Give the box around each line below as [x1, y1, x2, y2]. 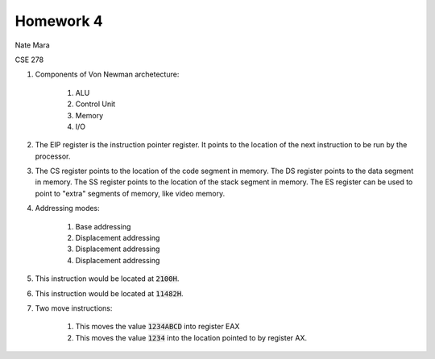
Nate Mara [14, 40, 50, 50]
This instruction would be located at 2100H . [35, 274, 180, 283]
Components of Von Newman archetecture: [35, 69, 180, 80]
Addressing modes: [35, 204, 100, 213]
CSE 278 [14, 55, 44, 64]
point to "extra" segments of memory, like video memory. [35, 188, 226, 198]
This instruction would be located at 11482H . [35, 288, 184, 298]
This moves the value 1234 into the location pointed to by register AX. [75, 332, 308, 342]
